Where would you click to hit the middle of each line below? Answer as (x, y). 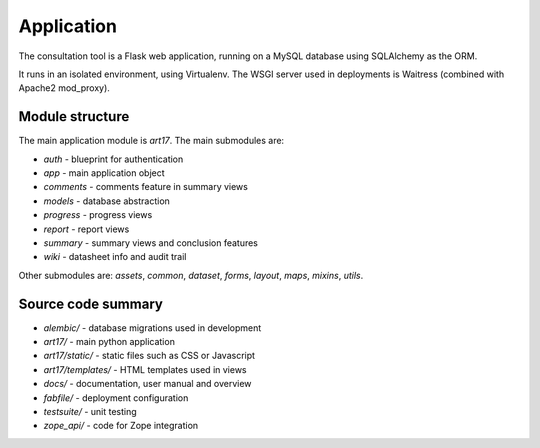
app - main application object (104, 173)
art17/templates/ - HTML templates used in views (145, 369)
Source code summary (91, 303)
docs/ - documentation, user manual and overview (147, 384)
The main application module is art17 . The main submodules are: (151, 141)
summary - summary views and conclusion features (151, 242)
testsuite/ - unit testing (90, 411)
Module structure (74, 116)
